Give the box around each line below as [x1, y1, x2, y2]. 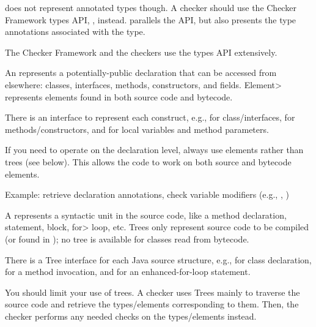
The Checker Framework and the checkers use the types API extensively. [5, 45, 277, 58]
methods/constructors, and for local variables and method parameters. [5, 122, 269, 135]
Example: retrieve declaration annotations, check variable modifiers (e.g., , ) [5, 188, 289, 201]
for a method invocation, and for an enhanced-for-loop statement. [5, 265, 251, 278]
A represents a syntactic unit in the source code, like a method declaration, [5, 208, 287, 221]
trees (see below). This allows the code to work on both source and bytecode [5, 155, 292, 168]
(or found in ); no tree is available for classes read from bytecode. [5, 232, 249, 245]
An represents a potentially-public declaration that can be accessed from [5, 66, 277, 79]
